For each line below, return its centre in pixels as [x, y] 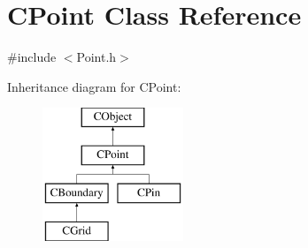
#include [32, 57]
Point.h [96, 57]
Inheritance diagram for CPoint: [94, 86]
